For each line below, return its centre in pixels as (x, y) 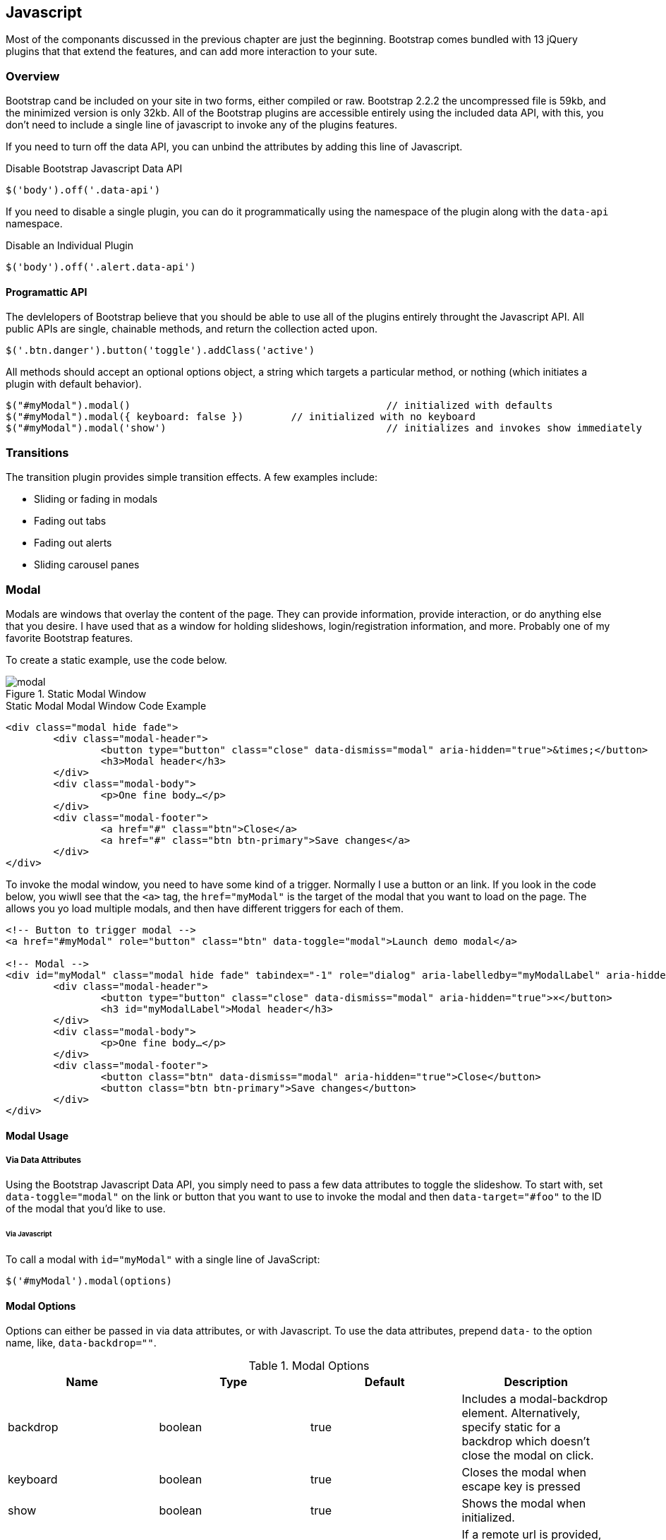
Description (536, 1382)
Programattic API (47, 292)
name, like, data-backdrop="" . (81, 1343)
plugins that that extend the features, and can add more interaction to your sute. (192, 52)
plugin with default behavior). (74, 384)
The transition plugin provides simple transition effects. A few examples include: (192, 477)
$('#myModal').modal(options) (89, 1281)
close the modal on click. (528, 1456)
